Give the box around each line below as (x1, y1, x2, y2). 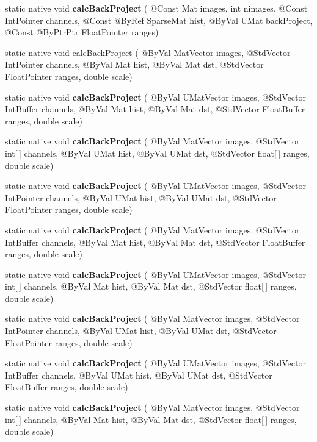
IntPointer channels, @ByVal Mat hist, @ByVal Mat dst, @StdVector (5, 58, 264, 71)
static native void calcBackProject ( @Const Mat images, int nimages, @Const (5, 2, 308, 14)
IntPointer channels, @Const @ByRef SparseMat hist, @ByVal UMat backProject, (5, 13, 313, 26)
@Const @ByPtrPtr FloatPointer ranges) (5, 26, 159, 38)
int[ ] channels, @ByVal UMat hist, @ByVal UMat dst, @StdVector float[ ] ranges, (5, 146, 310, 159)
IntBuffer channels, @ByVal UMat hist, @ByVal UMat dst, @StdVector (5, 368, 272, 381)
